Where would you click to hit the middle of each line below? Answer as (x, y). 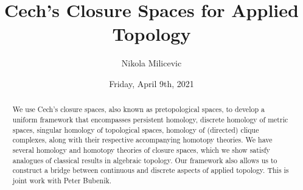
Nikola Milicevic (151, 63)
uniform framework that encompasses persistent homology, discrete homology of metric (150, 119)
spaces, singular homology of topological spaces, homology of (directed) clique (136, 129)
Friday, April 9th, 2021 (151, 83)
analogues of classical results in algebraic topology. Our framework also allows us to (145, 160)
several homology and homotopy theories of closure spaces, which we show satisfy (141, 150)
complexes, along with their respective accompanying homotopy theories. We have (142, 140)
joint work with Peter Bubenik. (62, 180)
